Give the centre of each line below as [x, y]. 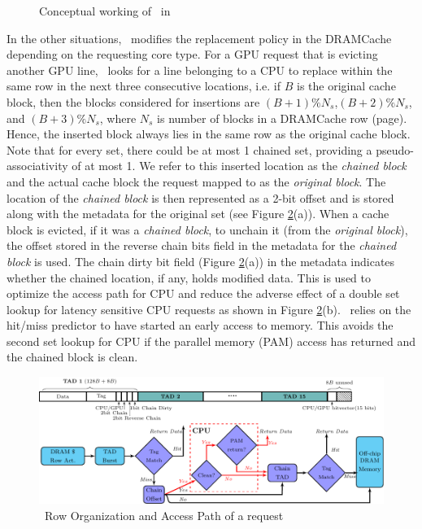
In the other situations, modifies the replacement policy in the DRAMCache [199, 38]
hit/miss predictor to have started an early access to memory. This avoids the [200, 325]
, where [118, 118]
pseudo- [395, 149]
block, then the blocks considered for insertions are [133, 101]
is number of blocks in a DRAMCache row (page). [282, 118]
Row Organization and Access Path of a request [164, 515]
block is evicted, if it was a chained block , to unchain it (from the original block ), [207, 229]
